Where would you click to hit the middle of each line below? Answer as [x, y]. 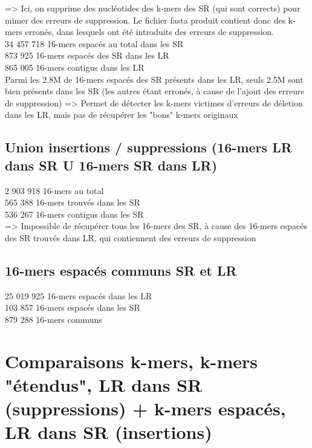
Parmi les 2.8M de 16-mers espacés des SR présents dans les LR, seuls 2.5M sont [154, 79]
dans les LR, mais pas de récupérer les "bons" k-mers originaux [122, 115]
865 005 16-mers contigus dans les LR [75, 67]
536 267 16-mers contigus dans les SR [74, 214]
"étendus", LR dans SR [104, 384]
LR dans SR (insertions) [109, 432]
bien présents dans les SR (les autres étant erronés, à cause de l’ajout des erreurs [155, 91]
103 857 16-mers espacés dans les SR [73, 307]
